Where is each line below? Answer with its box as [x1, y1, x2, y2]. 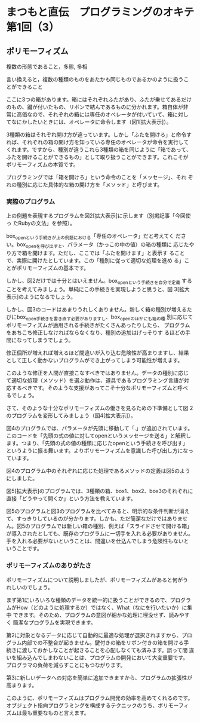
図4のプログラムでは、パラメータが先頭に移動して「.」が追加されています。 [6, 425, 193, 432]
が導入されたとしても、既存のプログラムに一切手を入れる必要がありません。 [6, 530, 194, 537]
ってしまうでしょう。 [21, 336, 74, 344]
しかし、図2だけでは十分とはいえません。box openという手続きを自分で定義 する [6, 277, 193, 286]
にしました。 [6, 475, 38, 482]
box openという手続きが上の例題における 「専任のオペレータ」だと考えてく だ [6, 232, 181, 241]
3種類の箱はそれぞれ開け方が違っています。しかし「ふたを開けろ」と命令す [6, 131, 192, 138]
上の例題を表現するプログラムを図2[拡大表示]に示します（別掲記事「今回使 [6, 212, 191, 219]
